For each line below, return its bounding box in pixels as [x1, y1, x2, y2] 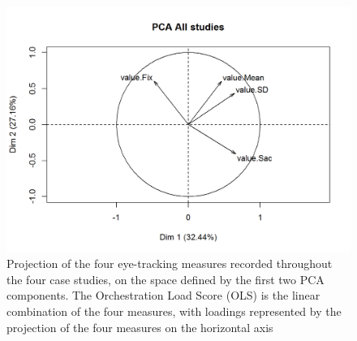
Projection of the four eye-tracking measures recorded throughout [6, 255, 333, 272]
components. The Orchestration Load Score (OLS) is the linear [6, 287, 320, 304]
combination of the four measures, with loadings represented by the [6, 303, 342, 320]
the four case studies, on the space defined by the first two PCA [6, 270, 325, 287]
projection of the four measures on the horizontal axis [6, 318, 273, 335]
